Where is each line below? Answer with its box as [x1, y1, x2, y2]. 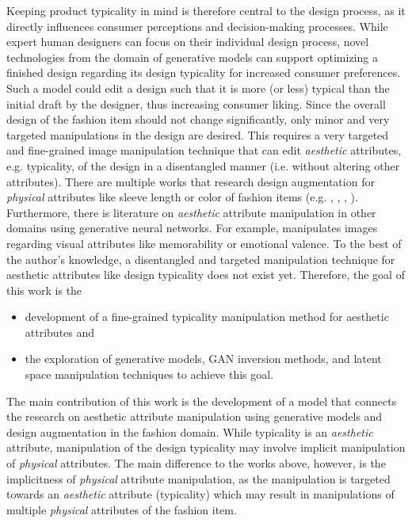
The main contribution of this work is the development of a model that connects [6, 392, 397, 409]
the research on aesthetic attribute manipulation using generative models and [6, 408, 383, 425]
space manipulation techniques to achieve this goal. [25, 366, 274, 383]
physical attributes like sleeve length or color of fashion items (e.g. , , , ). [6, 189, 358, 205]
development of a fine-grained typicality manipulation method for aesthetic [25, 308, 389, 325]
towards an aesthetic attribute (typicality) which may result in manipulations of [6, 486, 395, 502]
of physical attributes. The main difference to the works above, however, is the [6, 455, 386, 471]
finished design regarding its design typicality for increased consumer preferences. [6, 64, 401, 81]
